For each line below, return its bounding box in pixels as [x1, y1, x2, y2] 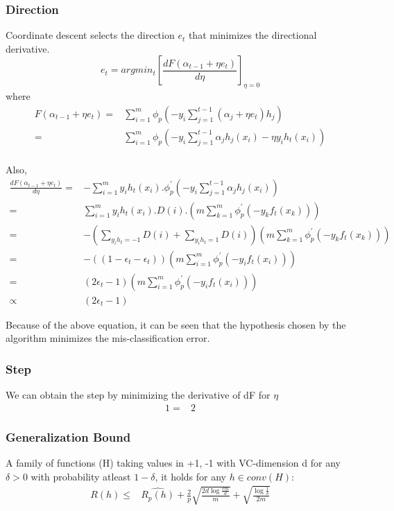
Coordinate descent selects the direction [6, 28, 175, 42]
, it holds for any [155, 469, 226, 483]
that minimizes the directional [188, 28, 317, 42]
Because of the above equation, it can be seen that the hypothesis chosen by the [6, 317, 346, 331]
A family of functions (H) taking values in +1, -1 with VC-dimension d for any [6, 455, 341, 469]
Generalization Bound [6, 428, 131, 445]
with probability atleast [31, 469, 131, 483]
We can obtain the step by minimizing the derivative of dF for [6, 388, 271, 402]
